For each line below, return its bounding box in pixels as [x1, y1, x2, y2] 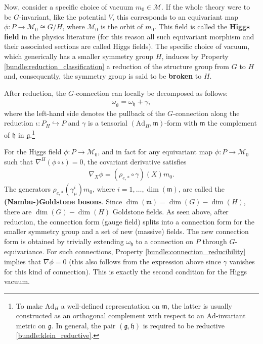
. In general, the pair [51, 320, 116, 330]
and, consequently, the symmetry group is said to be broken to [4, 71, 202, 81]
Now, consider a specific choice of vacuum [4, 2, 134, 12]
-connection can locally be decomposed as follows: [73, 87, 228, 98]
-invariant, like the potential [19, 11, 106, 22]
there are [4, 206, 32, 217]
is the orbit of [100, 21, 143, 32]
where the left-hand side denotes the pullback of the [4, 107, 165, 118]
